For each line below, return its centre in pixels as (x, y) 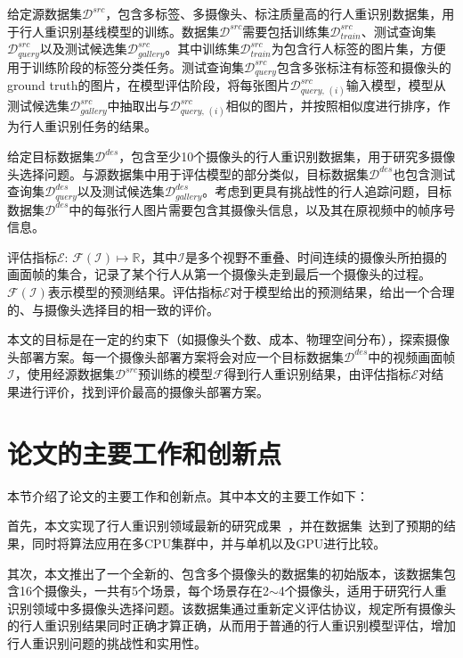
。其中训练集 (203, 49)
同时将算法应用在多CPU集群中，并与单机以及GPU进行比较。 (209, 543)
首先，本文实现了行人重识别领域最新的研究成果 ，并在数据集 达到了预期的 (225, 526)
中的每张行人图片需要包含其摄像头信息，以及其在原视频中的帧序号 (262, 209)
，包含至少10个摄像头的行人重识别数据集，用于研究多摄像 (287, 156)
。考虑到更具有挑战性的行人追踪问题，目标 (327, 191)
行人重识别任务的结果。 (88, 126)
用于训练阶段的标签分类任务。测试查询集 (126, 66)
